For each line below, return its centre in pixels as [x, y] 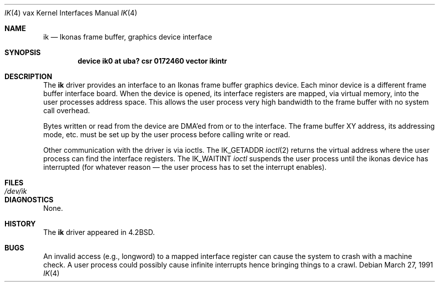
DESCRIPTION [29, 76]
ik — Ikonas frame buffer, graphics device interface [128, 37]
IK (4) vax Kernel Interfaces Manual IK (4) [71, 13]
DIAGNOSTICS [29, 200]
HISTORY [20, 224]
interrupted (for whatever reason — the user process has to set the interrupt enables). [185, 167]
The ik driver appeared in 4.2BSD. [99, 232]
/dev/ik [16, 191]
